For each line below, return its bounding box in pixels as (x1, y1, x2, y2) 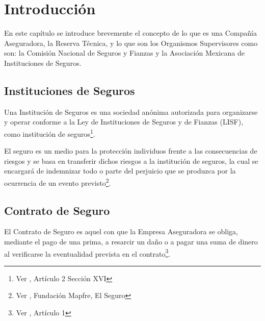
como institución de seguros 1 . (4, 127, 95, 139)
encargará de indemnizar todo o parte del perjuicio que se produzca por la (4, 165, 236, 176)
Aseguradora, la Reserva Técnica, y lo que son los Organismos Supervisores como (4, 37, 258, 48)
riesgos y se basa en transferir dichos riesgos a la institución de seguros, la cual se (4, 155, 258, 166)
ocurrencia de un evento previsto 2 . (4, 176, 111, 188)
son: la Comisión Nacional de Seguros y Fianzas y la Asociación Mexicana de (4, 47, 245, 58)
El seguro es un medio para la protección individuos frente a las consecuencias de (4, 145, 257, 156)
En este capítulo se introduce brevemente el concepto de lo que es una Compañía (4, 28, 257, 38)
